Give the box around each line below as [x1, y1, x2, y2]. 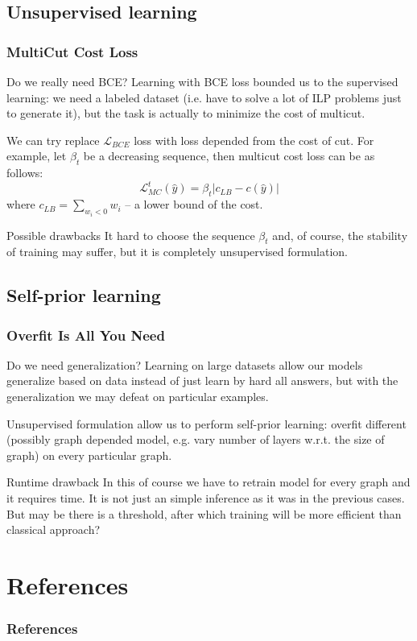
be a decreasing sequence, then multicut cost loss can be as [83, 147, 375, 164]
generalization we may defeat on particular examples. [6, 388, 269, 405]
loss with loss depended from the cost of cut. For [134, 131, 374, 148]
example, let [6, 147, 67, 164]
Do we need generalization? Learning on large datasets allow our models [6, 356, 363, 373]
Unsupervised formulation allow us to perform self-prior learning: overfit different [6, 415, 407, 432]
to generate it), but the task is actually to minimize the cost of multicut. [6, 105, 365, 122]
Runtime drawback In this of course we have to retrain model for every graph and [6, 474, 411, 490]
